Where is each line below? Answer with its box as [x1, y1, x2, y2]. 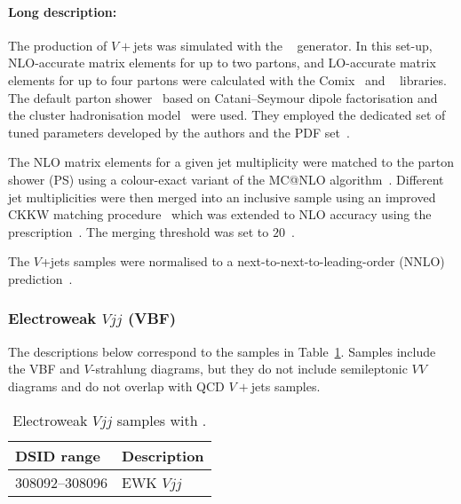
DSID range [15, 445, 100, 466]
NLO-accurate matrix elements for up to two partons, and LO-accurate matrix [8, 53, 436, 72]
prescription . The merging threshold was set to [8, 222, 269, 240]
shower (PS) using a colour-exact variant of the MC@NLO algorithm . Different [8, 169, 444, 188]
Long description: [8, 2, 117, 20]
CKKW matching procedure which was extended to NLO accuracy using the [8, 205, 432, 224]
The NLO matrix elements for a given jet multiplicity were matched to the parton [8, 153, 455, 171]
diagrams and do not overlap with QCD [8, 376, 225, 395]
